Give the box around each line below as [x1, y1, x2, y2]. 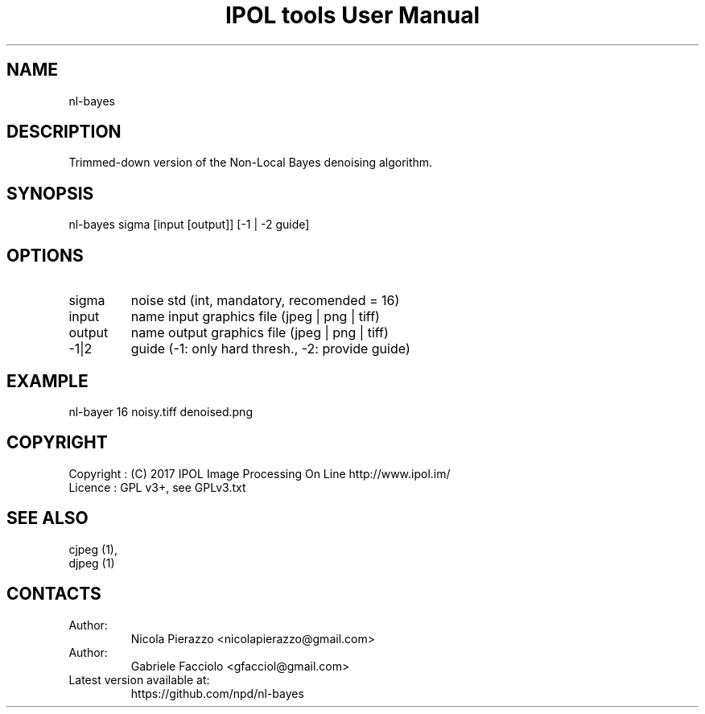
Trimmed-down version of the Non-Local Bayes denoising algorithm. [68, 155, 433, 170]
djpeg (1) [68, 555, 115, 570]
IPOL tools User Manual [225, 2, 480, 29]
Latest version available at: [68, 672, 210, 687]
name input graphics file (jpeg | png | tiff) [130, 308, 380, 325]
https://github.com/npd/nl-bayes [130, 686, 304, 700]
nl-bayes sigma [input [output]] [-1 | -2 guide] [68, 217, 310, 232]
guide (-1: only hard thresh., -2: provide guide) [130, 340, 410, 357]
